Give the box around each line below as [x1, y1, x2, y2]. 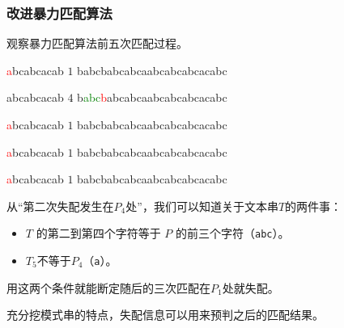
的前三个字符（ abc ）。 [175, 225, 290, 242]
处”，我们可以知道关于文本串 [125, 197, 278, 214]
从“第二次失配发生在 [6, 197, 114, 214]
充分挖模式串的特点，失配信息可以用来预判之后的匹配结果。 [6, 306, 324, 323]
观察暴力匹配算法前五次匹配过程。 [6, 35, 188, 52]
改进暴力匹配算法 [6, 2, 113, 23]
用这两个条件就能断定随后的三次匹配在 [6, 279, 210, 296]
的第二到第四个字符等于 [36, 225, 161, 242]
